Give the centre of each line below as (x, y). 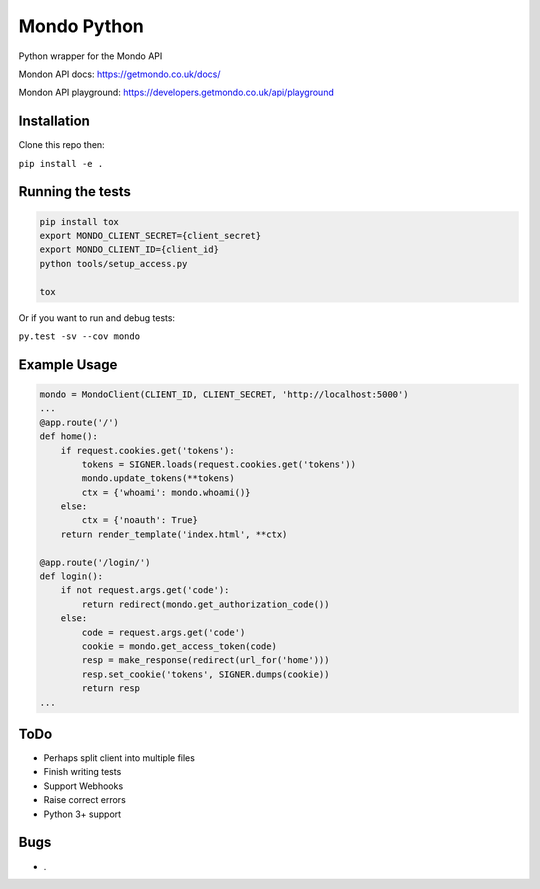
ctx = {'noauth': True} (140, 520)
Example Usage (68, 364)
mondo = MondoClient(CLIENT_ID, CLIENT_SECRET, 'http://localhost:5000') (224, 394)
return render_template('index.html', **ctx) (174, 534)
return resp (110, 688)
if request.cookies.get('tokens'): (147, 450)
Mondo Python (81, 26)
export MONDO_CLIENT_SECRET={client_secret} (150, 236)
